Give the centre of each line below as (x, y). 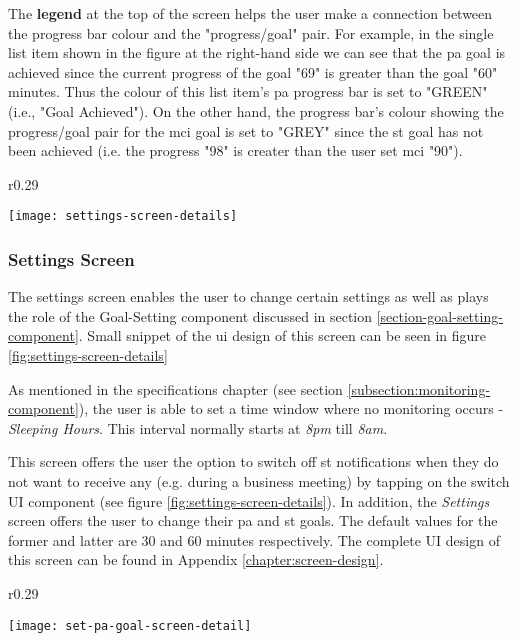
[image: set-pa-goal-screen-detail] (130, 625)
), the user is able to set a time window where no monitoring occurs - (291, 408)
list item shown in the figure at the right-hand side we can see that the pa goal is (257, 52)
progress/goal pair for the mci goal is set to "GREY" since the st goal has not (246, 130)
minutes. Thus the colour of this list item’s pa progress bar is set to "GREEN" (248, 91)
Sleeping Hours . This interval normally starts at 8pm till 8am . (198, 427)
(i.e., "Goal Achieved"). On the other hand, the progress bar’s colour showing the (256, 110)
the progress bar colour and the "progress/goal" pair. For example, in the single (251, 32)
